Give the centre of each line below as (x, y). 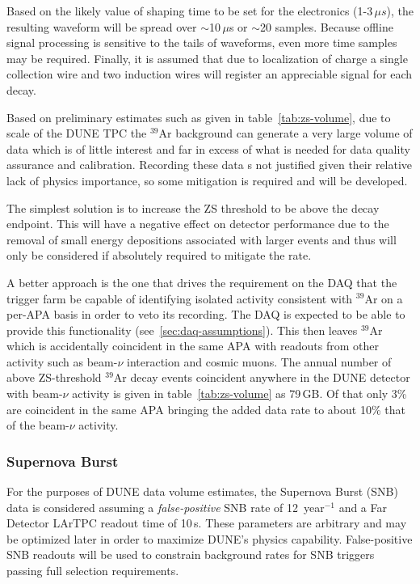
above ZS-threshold (54, 377)
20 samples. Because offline (327, 26)
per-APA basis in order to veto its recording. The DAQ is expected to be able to (206, 314)
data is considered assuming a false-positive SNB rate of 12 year (166, 507)
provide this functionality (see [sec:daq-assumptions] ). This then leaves (182, 330)
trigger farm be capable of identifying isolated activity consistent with (180, 298)
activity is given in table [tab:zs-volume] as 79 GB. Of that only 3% (239, 394)
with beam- (35, 394)
